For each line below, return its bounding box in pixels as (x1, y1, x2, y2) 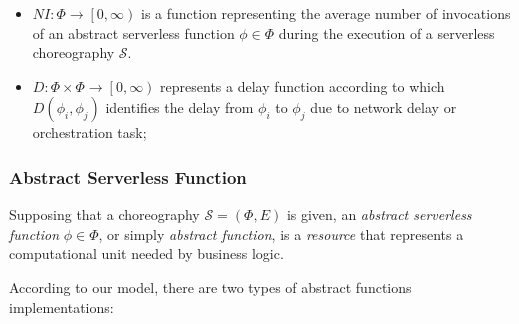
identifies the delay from (105, 97, 254, 118)
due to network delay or (310, 97, 457, 118)
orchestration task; (32, 122, 147, 143)
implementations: (9, 296, 114, 317)
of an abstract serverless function (32, 22, 235, 43)
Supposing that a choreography (9, 204, 200, 225)
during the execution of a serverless (278, 22, 495, 43)
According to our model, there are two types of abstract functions (9, 276, 412, 297)
